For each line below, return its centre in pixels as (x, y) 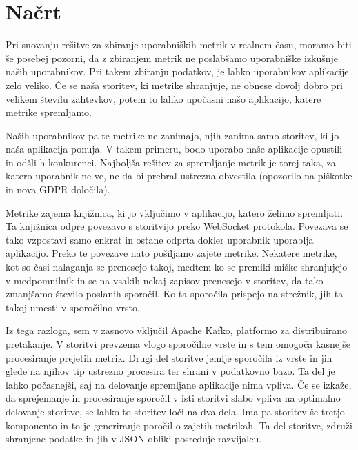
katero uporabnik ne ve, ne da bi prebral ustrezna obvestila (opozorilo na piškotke (179, 176)
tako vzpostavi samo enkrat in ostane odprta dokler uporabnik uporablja (160, 239)
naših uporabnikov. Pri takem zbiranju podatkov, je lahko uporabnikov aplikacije (177, 71)
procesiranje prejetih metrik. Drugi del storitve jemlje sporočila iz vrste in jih (169, 357)
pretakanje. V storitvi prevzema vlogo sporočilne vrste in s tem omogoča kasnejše (178, 344)
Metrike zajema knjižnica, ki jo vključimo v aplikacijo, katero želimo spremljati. (175, 212)
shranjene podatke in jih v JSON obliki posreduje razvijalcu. (134, 439)
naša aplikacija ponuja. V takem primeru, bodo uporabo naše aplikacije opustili (174, 149)
